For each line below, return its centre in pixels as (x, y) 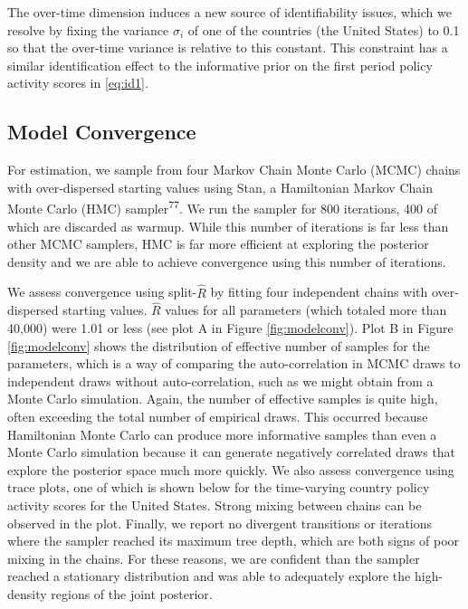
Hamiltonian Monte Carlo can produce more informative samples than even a (222, 434)
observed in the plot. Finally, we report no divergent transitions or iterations (220, 523)
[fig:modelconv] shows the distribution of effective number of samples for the (219, 345)
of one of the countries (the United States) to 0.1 (324, 29)
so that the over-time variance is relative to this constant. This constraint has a (228, 48)
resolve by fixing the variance (88, 29)
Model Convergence (102, 132)
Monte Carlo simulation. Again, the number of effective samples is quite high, (223, 399)
